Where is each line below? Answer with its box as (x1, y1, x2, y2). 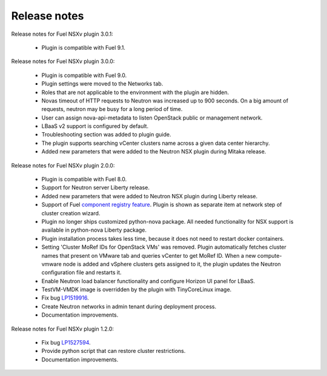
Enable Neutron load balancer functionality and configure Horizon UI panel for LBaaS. (41, 277, 256, 284)
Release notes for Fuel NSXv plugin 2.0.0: (11, 161, 115, 169)
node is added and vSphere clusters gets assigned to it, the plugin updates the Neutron (62, 260, 281, 267)
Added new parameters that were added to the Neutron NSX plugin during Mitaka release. (41, 148, 266, 155)
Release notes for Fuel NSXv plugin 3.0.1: (11, 30, 113, 38)
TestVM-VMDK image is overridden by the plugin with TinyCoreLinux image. (41, 286, 232, 294)
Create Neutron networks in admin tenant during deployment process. (41, 303, 217, 310)
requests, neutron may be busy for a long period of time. (41, 106, 183, 113)
